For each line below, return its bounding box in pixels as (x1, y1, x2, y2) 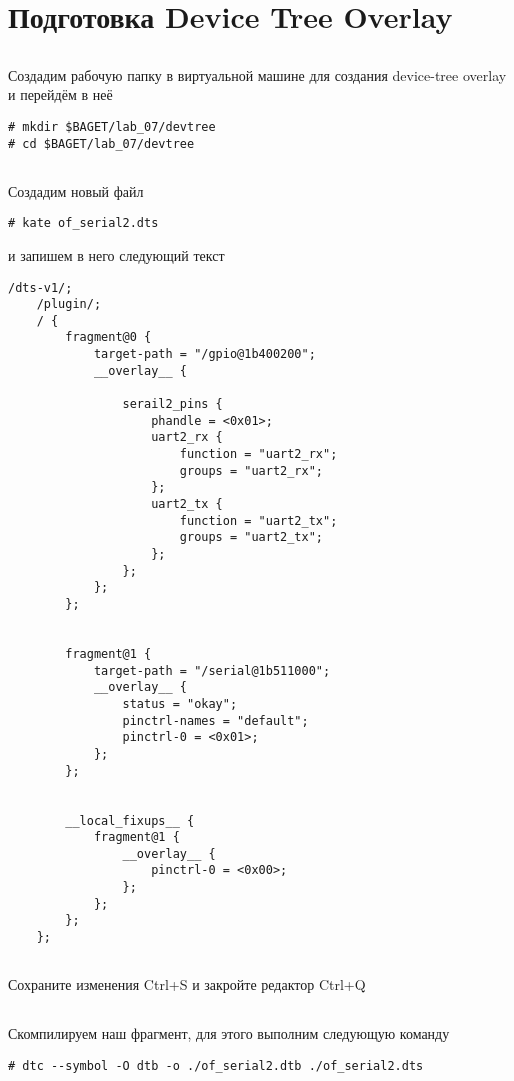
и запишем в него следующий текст (8, 244, 225, 265)
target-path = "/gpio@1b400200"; (93, 347, 316, 362)
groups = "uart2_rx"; (179, 463, 323, 478)
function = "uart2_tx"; (179, 513, 338, 528)
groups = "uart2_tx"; (179, 530, 323, 545)
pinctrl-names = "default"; (122, 713, 309, 728)
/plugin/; (36, 297, 102, 312)
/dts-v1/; (8, 280, 73, 295)
